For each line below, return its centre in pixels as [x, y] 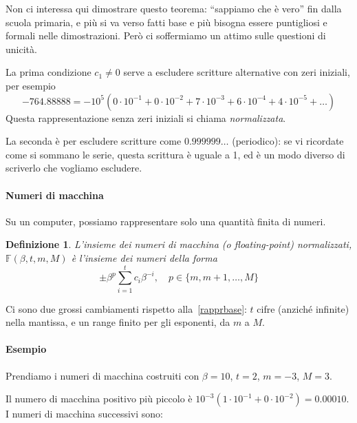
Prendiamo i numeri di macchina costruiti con [102, 375]
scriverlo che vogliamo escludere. [74, 168]
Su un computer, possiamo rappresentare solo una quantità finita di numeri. [166, 221]
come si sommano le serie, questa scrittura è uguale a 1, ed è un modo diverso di [175, 154]
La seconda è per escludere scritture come [94, 141]
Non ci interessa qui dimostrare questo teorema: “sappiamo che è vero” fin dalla [174, 8]
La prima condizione [48, 72]
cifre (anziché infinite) [303, 308]
